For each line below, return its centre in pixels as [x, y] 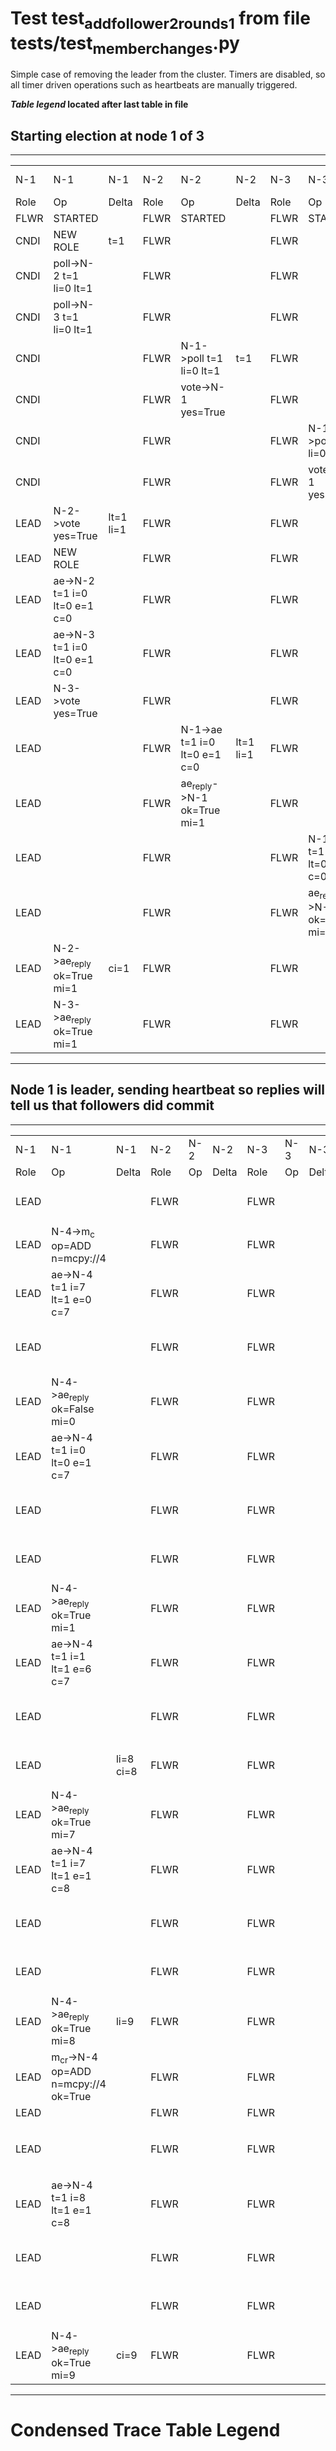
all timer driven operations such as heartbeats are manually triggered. [154, 85]
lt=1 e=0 [71, 1299]
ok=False [73, 1409]
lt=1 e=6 [71, 1669]
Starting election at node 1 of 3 [107, 135]
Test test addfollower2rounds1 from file [160, 20]
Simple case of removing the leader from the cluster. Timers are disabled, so [168, 74]
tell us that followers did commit [112, 1105]
